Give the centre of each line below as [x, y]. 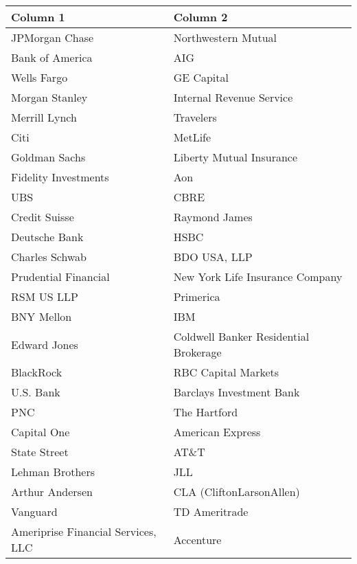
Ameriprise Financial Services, [84, 531]
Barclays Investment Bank [237, 392]
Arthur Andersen [52, 492]
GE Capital [201, 77]
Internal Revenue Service [233, 97]
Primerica [197, 296]
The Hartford [206, 412]
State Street [40, 452]
